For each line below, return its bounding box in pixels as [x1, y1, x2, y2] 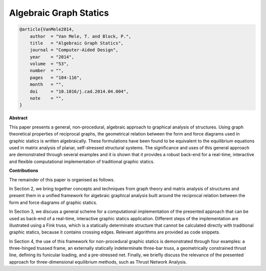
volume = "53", [30, 61, 69, 67]
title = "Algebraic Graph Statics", [30, 40, 124, 46]
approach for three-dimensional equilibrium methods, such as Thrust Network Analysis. [9, 259, 187, 265]
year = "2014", [30, 54, 74, 60]
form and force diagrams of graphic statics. [9, 200, 98, 205]
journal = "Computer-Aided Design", [30, 47, 118, 53]
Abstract [9, 115, 28, 121]
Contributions [9, 168, 38, 173]
